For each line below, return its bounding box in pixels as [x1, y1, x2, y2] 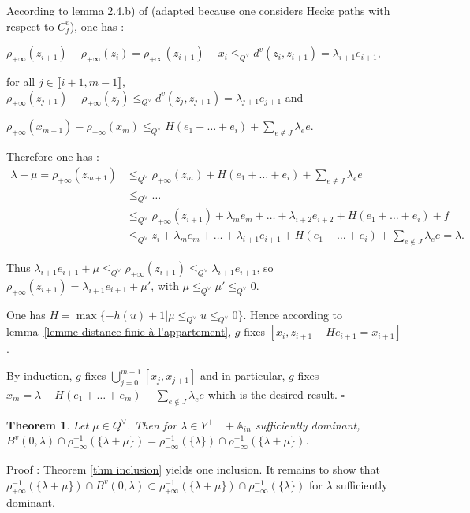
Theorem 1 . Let [6, 416, 89, 433]
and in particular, [200, 367, 285, 384]
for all [6, 72, 35, 89]
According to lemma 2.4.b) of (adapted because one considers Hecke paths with [6, 2, 390, 18]
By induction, [6, 367, 73, 384]
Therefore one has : [6, 148, 99, 165]
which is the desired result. [207, 385, 338, 402]
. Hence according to [243, 306, 343, 322]
